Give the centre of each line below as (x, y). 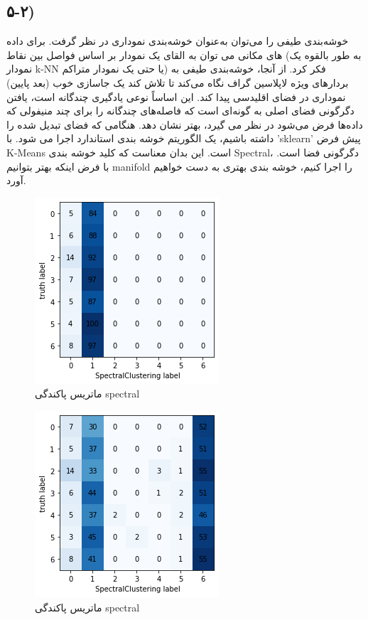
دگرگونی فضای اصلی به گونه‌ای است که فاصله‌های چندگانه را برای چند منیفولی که (180, 111)
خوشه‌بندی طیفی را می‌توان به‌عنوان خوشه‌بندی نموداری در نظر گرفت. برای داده (178, 41)
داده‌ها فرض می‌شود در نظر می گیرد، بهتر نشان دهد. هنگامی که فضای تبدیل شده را (185, 124)
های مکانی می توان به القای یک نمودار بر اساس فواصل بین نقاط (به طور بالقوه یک (184, 54)
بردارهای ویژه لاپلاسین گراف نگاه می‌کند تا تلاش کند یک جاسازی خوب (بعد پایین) (178, 82)
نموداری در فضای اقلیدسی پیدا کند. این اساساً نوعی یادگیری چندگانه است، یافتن (176, 96)
